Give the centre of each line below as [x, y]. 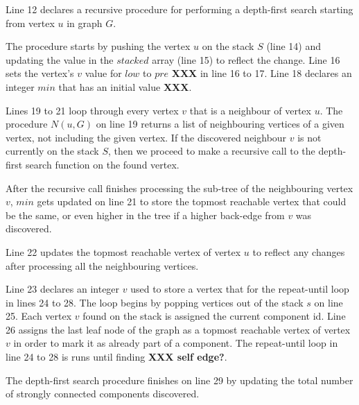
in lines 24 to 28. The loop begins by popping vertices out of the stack [155, 302]
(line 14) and [294, 46]
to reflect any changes [299, 251]
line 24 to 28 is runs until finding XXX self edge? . [116, 357]
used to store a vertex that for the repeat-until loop [240, 289]
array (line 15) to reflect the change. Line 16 [246, 59]
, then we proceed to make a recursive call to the [211, 151]
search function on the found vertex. [102, 164]
